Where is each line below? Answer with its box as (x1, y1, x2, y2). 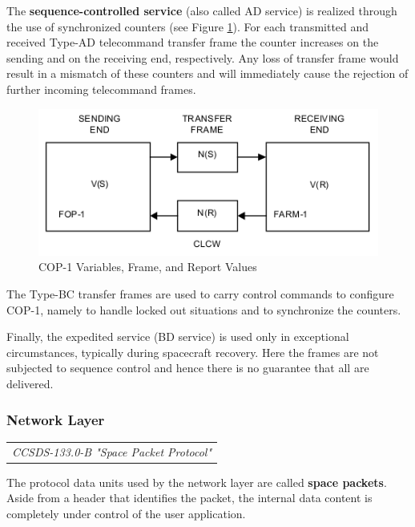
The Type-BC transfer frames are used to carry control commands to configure (6, 286, 394, 302)
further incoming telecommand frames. (6, 80, 196, 97)
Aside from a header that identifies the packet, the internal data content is (6, 489, 373, 506)
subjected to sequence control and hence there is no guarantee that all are (6, 359, 369, 376)
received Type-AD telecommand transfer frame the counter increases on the (6, 34, 379, 51)
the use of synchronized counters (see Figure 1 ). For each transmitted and (6, 18, 369, 34)
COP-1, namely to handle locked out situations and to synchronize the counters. (6, 301, 401, 318)
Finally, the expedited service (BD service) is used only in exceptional (6, 328, 349, 345)
